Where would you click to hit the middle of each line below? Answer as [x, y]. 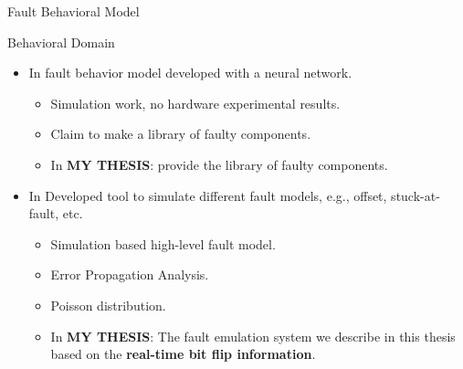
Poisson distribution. [108, 305]
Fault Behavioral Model [74, 11]
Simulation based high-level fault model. [163, 243]
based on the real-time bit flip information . [183, 354]
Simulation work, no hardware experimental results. [195, 103]
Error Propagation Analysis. [130, 274]
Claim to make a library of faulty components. [181, 134]
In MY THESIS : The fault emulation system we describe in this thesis [253, 336]
